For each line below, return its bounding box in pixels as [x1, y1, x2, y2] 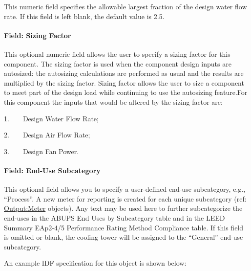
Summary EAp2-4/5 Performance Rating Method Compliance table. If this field [4, 222, 244, 232]
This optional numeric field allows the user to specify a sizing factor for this [4, 48, 230, 59]
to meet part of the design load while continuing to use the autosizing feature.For [4, 87, 248, 97]
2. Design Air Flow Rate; [4, 130, 90, 140]
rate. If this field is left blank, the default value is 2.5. [4, 11, 165, 21]
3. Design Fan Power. [4, 146, 79, 156]
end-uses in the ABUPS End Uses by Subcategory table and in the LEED [4, 212, 225, 223]
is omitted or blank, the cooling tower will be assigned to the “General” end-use [4, 232, 243, 242]
